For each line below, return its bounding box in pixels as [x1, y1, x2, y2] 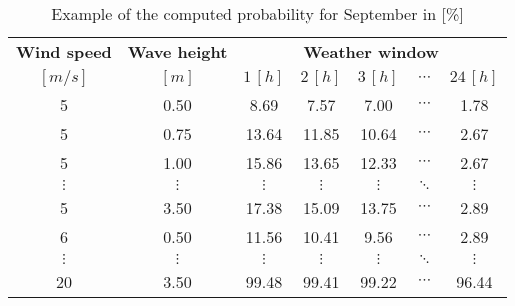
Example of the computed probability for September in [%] [51, 2, 464, 25]
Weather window [303, 40, 439, 63]
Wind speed [16, 40, 112, 63]
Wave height [127, 40, 228, 63]
